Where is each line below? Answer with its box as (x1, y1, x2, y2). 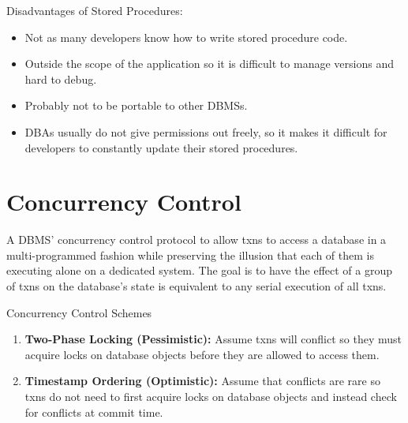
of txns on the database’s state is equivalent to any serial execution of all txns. (6, 278, 387, 294)
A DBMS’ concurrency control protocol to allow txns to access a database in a (6, 231, 387, 248)
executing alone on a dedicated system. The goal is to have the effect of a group (6, 262, 393, 279)
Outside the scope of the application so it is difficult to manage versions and (24, 55, 394, 72)
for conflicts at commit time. (24, 403, 163, 420)
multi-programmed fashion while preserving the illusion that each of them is (6, 246, 374, 263)
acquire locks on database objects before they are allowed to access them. (24, 346, 380, 362)
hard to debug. (24, 70, 97, 87)
